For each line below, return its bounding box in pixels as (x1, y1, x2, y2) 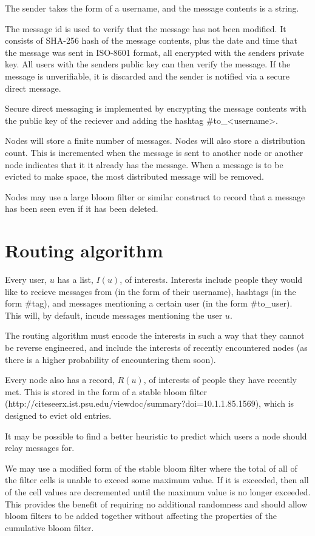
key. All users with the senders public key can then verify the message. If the (5, 58, 291, 70)
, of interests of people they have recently (143, 373, 297, 386)
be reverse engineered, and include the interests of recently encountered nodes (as (5, 341, 308, 353)
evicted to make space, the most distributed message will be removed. (5, 170, 264, 183)
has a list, (57, 273, 93, 286)
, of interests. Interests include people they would (120, 273, 303, 286)
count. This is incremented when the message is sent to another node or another (5, 146, 303, 158)
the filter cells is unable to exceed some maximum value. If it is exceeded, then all (5, 473, 309, 486)
